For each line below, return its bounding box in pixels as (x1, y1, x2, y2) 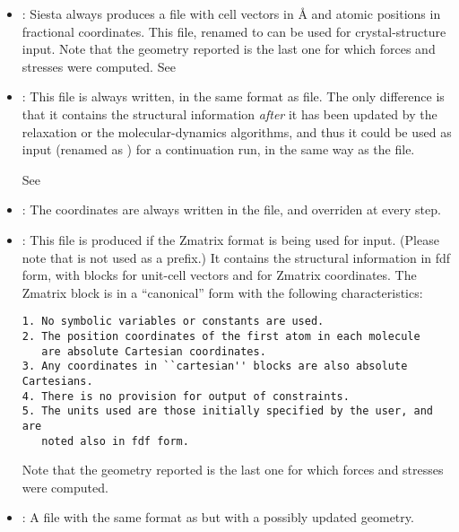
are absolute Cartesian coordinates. (41, 344, 266, 358)
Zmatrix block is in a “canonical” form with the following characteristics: (22, 283, 423, 301)
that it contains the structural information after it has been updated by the (22, 104, 437, 123)
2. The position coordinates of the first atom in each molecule (22, 329, 420, 343)
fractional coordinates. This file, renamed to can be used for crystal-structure (22, 22, 446, 40)
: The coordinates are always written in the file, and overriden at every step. (22, 200, 441, 219)
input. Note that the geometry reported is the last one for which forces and (22, 39, 436, 58)
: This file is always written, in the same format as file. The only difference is (22, 87, 445, 106)
